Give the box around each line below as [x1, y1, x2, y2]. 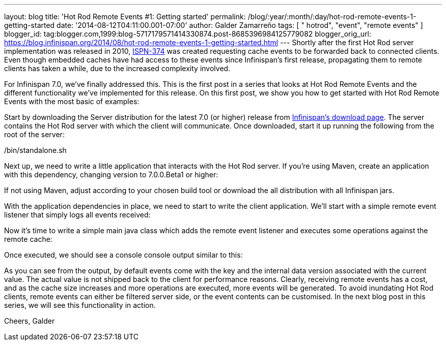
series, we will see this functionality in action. [4, 301, 156, 309]
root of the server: [4, 130, 65, 139]
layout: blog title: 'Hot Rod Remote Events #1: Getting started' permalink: [4, 12, 246, 21]
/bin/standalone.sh [4, 146, 67, 154]
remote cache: [4, 235, 52, 243]
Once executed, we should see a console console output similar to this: [4, 250, 243, 259]
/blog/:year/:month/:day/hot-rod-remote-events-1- [247, 12, 416, 21]
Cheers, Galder [4, 317, 55, 325]
